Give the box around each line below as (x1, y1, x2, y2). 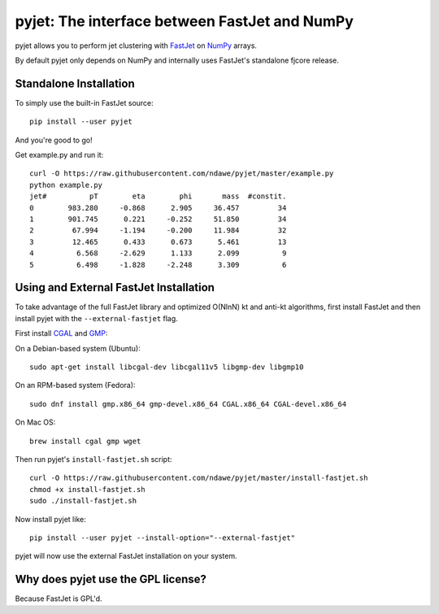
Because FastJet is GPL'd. (15, 594, 102, 603)
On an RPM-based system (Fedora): (15, 381, 136, 390)
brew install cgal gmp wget (29, 436, 141, 446)
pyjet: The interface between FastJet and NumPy (15, 12, 354, 30)
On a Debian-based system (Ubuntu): (15, 343, 141, 353)
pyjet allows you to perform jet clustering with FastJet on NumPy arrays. (15, 41, 258, 50)
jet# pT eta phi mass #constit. (29, 192, 287, 201)
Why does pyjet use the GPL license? (15, 573, 207, 586)
